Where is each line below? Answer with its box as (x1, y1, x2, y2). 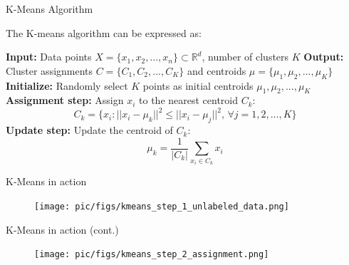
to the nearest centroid (139, 93, 239, 108)
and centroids (187, 63, 246, 78)
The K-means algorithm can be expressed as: (6, 25, 202, 40)
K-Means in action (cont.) (6, 222, 119, 237)
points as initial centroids (142, 78, 254, 93)
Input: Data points (6, 49, 92, 64)
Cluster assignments (6, 63, 93, 78)
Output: (303, 49, 344, 64)
